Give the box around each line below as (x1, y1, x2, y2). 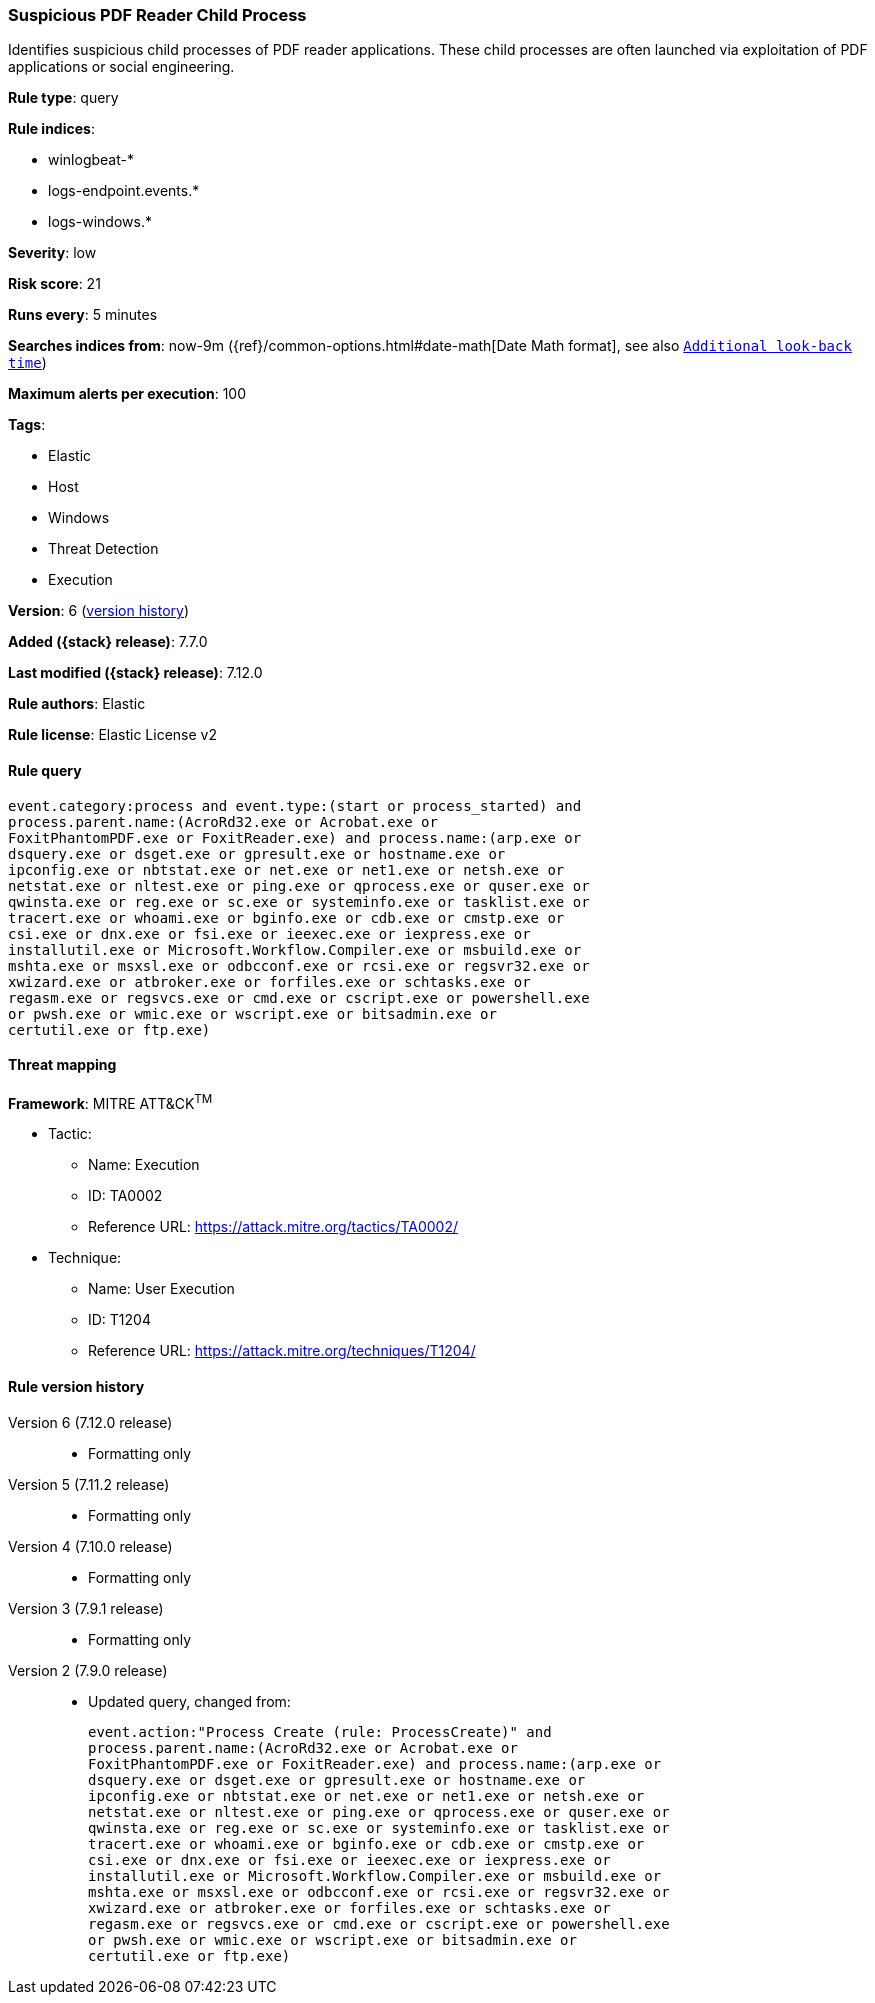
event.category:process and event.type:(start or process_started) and (8, 797, 582, 814)
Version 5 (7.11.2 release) (8, 1475, 170, 1493)
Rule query (8, 761, 82, 779)
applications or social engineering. (8, 58, 235, 76)
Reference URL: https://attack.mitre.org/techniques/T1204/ (88, 1342, 476, 1360)
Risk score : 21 (8, 275, 101, 293)
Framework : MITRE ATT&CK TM (8, 1091, 213, 1112)
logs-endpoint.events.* (48, 182, 200, 200)
